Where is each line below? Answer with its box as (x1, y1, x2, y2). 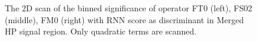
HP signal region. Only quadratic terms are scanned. (5, 25, 197, 37)
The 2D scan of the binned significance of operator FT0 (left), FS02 (5, 2, 252, 14)
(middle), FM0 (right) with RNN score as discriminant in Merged (5, 13, 244, 26)
